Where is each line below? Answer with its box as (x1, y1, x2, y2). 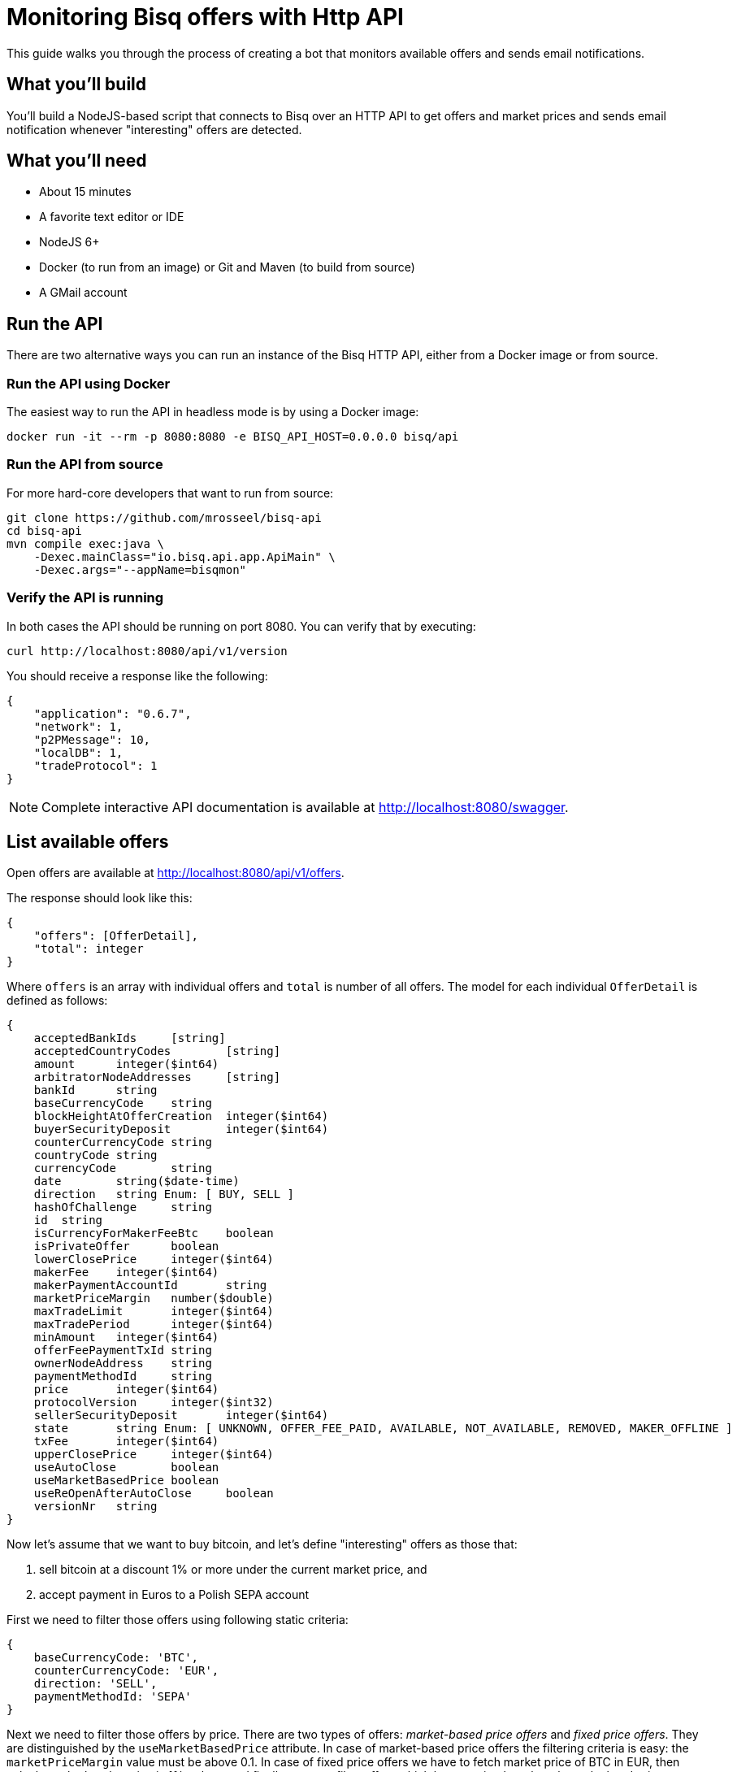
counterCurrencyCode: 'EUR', (33, 1664, 219, 1678)
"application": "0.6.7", (33, 706, 192, 720)
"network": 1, (33, 719, 124, 733)
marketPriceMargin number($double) (33, 1292, 274, 1305)
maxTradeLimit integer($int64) (33, 1305, 274, 1318)
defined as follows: (7, 993, 108, 1008)
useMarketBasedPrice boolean (33, 1474, 219, 1488)
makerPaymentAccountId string (33, 1279, 267, 1292)
